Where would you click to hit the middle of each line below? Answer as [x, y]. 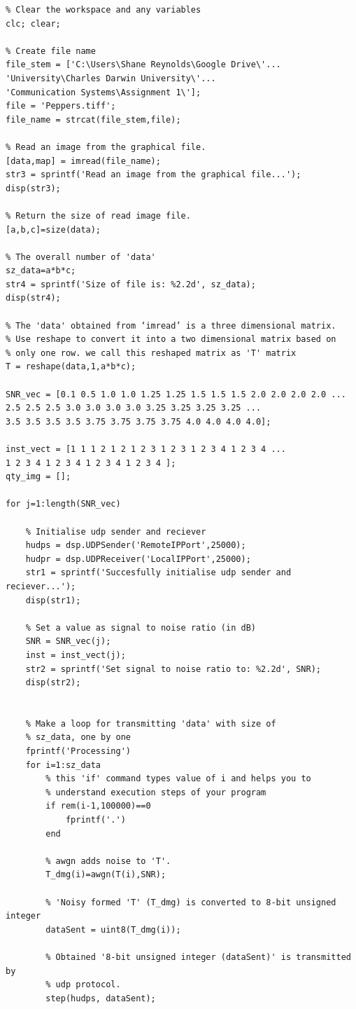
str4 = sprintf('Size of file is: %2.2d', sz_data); [131, 284]
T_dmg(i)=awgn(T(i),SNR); [106, 875]
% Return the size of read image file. [98, 215]
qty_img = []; [38, 477]
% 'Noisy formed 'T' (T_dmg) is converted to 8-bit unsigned [191, 902]
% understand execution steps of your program [156, 792]
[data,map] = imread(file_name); [83, 161]
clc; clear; [33, 23]
